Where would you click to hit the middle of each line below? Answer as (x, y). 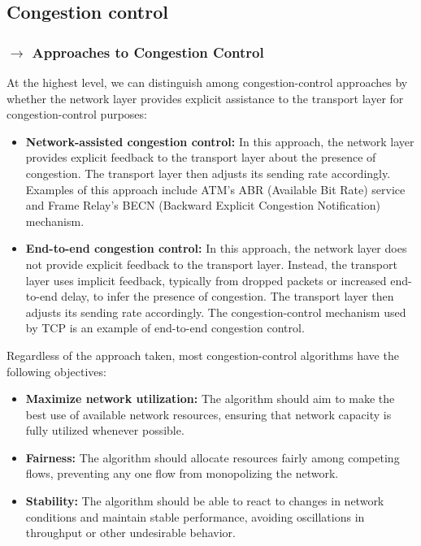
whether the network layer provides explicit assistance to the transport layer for (205, 98)
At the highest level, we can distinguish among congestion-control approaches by (207, 82)
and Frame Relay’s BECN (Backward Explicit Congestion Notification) (203, 205)
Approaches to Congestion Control (148, 52)
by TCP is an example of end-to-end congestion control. (165, 328)
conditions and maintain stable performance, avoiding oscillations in (195, 516)
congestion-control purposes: (77, 114)
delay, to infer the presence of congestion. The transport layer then (228, 296)
